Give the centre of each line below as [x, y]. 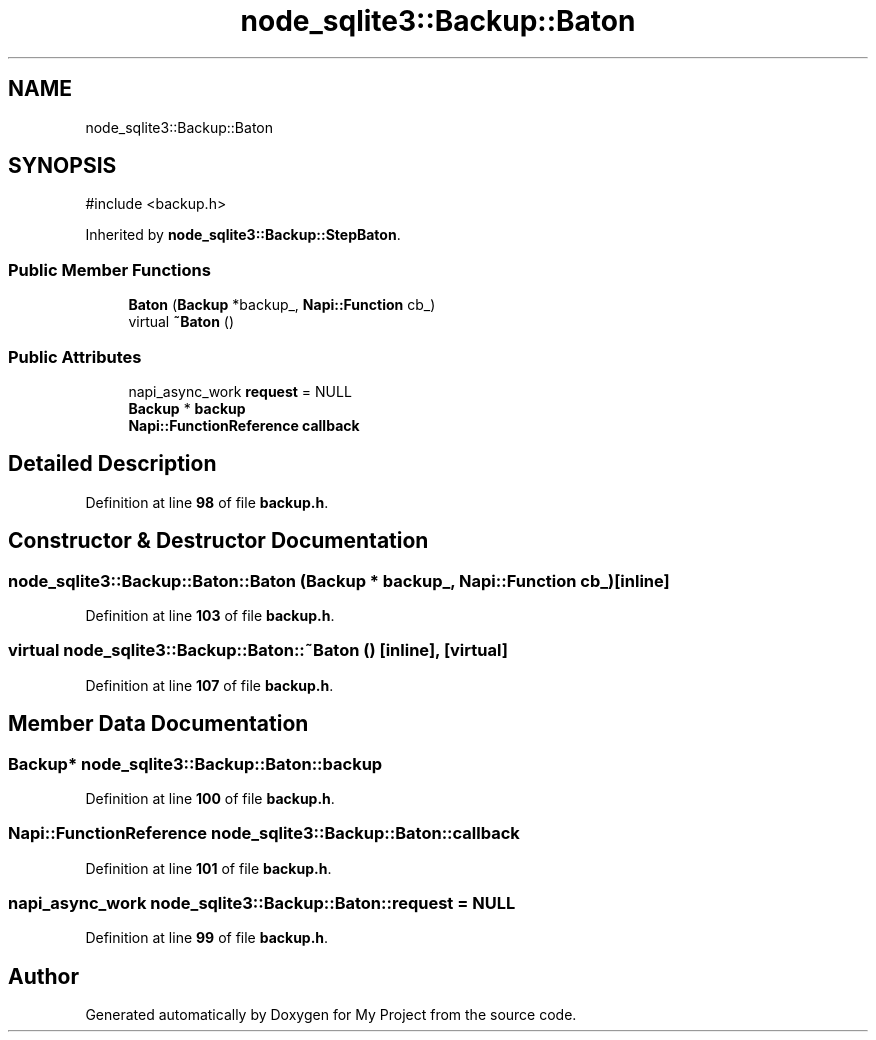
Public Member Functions [109, 269]
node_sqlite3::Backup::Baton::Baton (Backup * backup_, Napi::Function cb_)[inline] [339, 580]
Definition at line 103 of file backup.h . [210, 615]
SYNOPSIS [62, 166]
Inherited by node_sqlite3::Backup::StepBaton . [243, 235]
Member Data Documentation [158, 724]
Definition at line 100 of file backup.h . [210, 798]
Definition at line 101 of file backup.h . [208, 868]
